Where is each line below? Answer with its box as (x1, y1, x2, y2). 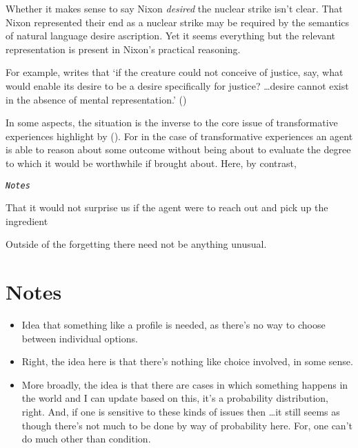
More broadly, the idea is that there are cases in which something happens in (21, 377, 348, 391)
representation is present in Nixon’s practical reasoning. (6, 41, 241, 56)
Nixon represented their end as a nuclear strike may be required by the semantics (6, 14, 350, 29)
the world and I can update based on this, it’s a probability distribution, (21, 391, 329, 405)
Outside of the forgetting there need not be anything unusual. (6, 237, 267, 251)
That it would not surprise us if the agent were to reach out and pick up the (6, 200, 328, 215)
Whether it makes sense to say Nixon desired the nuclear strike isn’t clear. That (6, 1, 343, 15)
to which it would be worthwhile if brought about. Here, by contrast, (6, 155, 297, 170)
